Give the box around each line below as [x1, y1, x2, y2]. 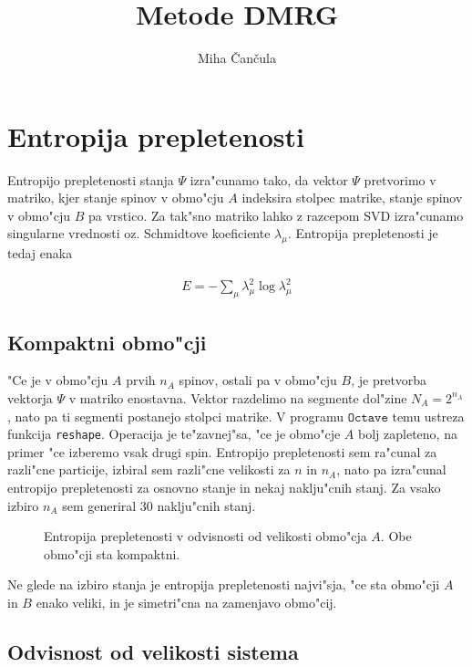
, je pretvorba [351, 370, 427, 390]
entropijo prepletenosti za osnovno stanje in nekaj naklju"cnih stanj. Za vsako [7, 477, 441, 496]
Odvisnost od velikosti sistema [7, 637, 299, 665]
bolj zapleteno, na [358, 424, 457, 443]
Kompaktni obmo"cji [7, 328, 207, 356]
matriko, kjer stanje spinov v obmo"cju [7, 188, 224, 207]
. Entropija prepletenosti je [287, 224, 438, 243]
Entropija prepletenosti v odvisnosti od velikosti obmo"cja [44, 526, 367, 546]
